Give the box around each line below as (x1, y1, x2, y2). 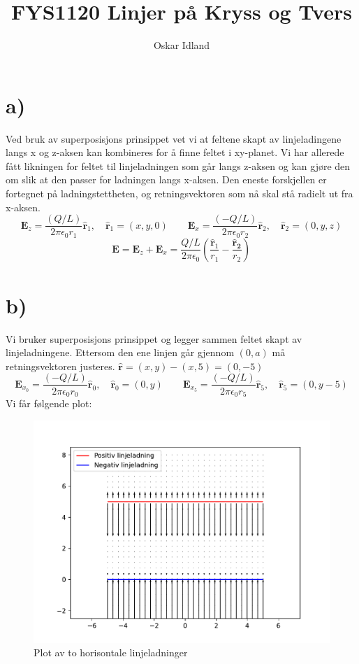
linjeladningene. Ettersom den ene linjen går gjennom (6, 345, 235, 360)
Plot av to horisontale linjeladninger (34, 645, 188, 660)
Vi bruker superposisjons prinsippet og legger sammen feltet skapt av (6, 331, 302, 346)
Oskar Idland (153, 38, 210, 52)
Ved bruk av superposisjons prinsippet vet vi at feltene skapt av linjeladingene (6, 131, 342, 146)
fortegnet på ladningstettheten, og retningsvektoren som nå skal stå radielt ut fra (6, 186, 353, 201)
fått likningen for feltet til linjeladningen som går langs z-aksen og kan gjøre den (6, 158, 351, 173)
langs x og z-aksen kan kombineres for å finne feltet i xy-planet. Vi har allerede (6, 145, 344, 160)
